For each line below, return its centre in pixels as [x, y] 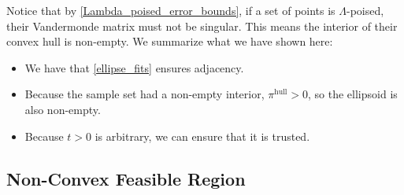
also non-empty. [63, 109]
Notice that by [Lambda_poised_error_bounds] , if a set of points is [171, 10]
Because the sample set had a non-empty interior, [145, 94]
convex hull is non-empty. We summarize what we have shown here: [170, 41]
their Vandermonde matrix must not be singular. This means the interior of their [202, 26]
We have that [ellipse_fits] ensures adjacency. [134, 67]
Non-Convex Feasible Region [126, 178]
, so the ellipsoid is [353, 94]
